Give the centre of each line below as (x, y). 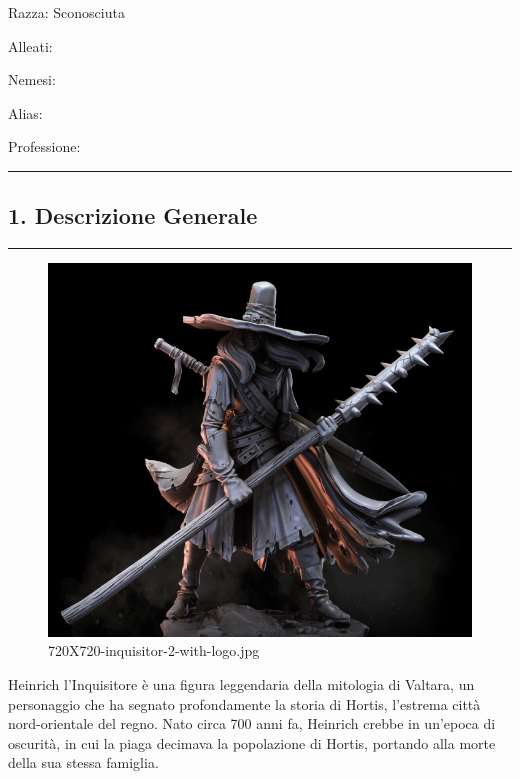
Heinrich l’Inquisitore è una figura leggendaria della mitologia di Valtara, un (241, 684)
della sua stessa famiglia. (83, 762)
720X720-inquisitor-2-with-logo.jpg (154, 650)
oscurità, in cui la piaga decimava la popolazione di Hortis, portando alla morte (252, 742)
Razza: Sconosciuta (66, 12)
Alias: (25, 112)
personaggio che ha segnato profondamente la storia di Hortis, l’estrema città (244, 703)
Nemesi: (32, 79)
